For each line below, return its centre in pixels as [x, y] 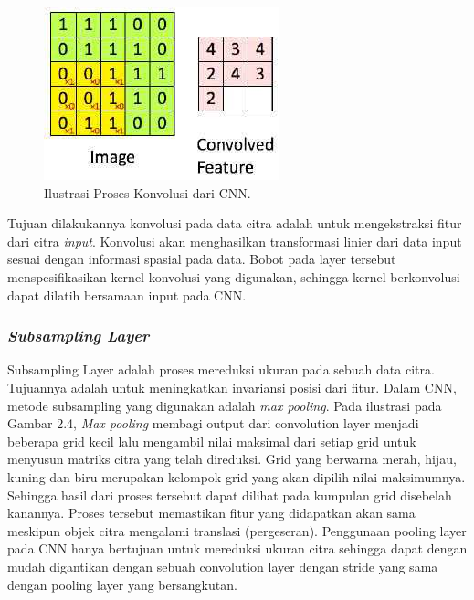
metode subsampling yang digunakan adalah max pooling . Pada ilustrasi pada [225, 405]
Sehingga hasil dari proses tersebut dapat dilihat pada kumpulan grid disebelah [230, 495]
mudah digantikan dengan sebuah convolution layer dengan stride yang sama [223, 566]
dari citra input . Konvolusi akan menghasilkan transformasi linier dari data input [235, 241]
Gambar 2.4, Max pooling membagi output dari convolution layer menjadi [213, 423]
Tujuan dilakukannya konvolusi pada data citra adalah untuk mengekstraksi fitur [235, 223]
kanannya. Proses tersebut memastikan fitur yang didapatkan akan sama [211, 513]
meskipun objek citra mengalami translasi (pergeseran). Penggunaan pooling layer [237, 530]
